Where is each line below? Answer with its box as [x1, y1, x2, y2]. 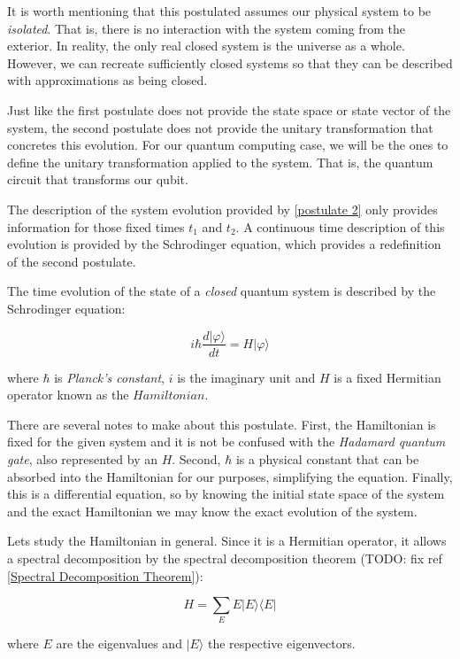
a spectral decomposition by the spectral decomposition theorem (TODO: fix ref [7, 548, 442, 567]
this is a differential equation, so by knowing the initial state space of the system [7, 485, 445, 503]
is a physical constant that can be [235, 449, 419, 468]
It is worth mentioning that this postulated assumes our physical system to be [7, 2, 432, 19]
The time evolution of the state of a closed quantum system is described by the [7, 282, 436, 300]
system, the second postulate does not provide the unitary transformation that [7, 118, 433, 136]
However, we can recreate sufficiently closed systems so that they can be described [7, 53, 453, 72]
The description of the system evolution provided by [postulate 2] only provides [7, 199, 438, 218]
